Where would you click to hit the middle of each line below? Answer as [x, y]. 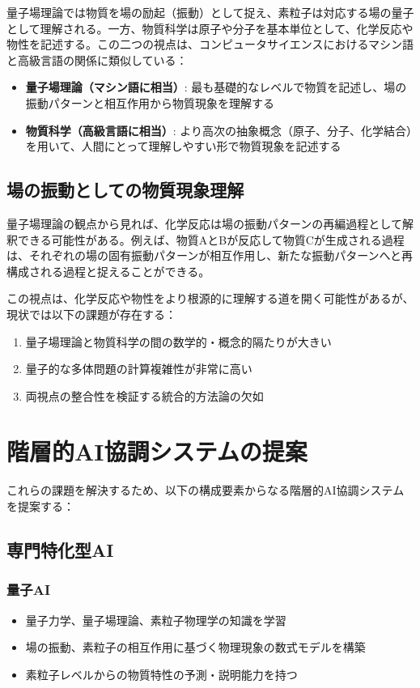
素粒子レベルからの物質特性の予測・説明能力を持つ [161, 674]
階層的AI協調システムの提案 [157, 451]
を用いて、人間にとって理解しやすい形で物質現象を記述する [183, 146]
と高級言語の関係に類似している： [97, 59]
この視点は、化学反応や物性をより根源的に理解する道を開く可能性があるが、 [210, 298]
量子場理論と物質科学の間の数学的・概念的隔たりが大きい [178, 341]
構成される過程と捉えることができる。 [108, 271]
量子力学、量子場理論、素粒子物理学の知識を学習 [156, 620]
